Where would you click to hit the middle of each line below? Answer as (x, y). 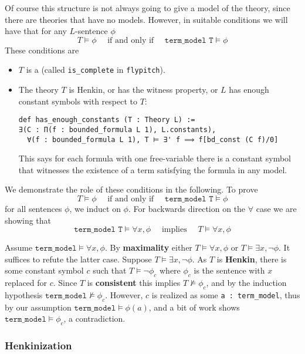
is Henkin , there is (252, 259)
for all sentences (33, 208)
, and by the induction (246, 283)
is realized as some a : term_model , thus (226, 294)
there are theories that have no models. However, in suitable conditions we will (146, 19)
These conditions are (42, 50)
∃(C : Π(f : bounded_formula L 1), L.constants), (117, 129)
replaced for (26, 283)
